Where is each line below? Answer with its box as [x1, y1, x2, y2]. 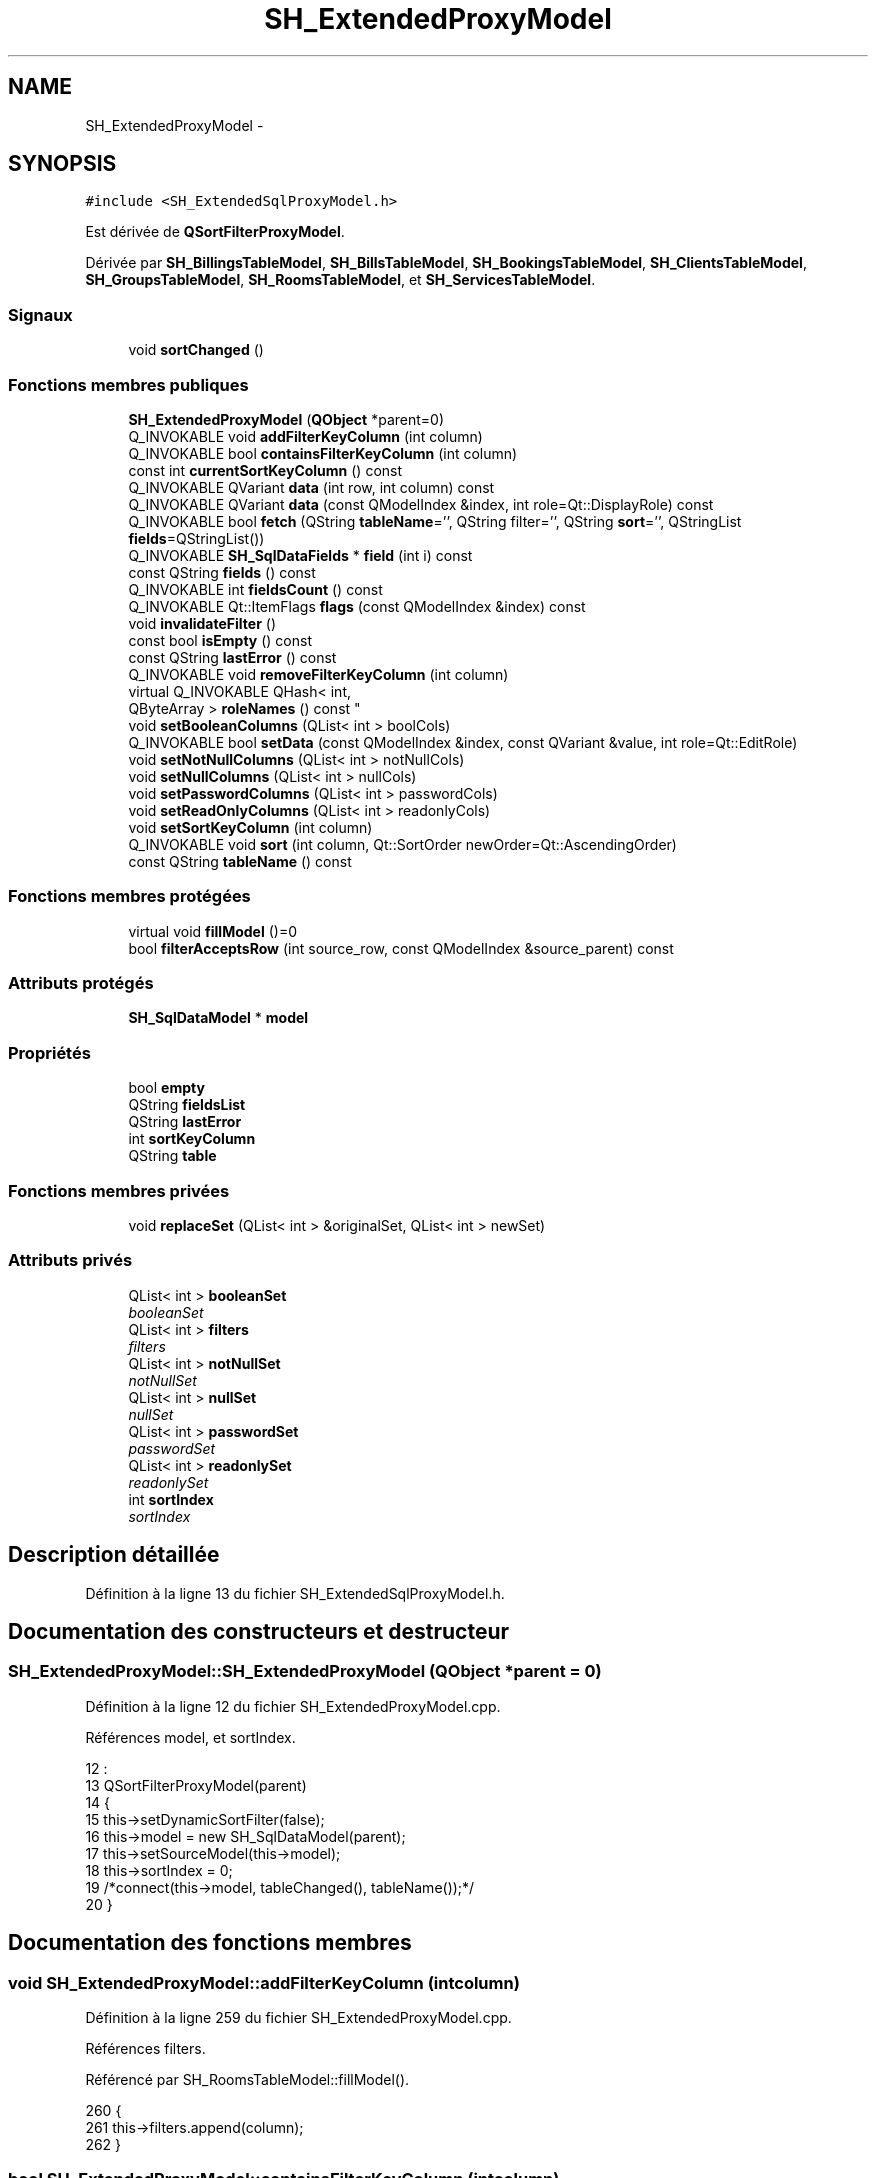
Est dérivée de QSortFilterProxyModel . [85, 223, 345, 241]
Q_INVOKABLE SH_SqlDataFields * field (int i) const [128, 546, 473, 564]
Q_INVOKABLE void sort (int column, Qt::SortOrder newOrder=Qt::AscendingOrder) [128, 835, 677, 853]
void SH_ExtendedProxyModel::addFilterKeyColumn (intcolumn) [8, 1972, 520, 1993]
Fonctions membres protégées [8, 886, 251, 907]
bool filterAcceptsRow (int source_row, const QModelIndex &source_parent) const [128, 939, 674, 957]
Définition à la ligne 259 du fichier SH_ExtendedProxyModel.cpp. [85, 2008, 512, 2026]
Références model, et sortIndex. [85, 1728, 296, 1746]
